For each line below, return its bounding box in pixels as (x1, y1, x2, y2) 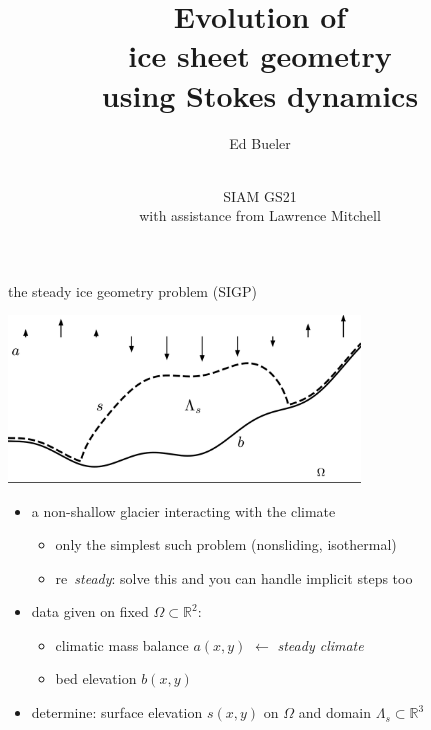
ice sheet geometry (128, 35, 392, 76)
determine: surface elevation (31, 702, 203, 723)
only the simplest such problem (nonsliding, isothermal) (55, 534, 397, 555)
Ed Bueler (229, 132, 291, 153)
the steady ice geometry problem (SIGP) (8, 280, 257, 301)
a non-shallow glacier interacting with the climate (31, 500, 336, 521)
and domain (298, 702, 372, 723)
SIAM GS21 (223, 185, 297, 206)
